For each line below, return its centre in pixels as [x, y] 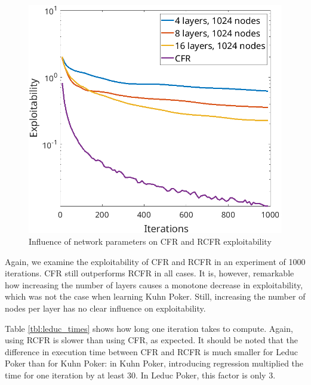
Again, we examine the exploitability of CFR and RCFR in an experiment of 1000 [155, 261]
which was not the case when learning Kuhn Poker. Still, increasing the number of [155, 296]
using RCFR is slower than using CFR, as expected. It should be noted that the [152, 340]
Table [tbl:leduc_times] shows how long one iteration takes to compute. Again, [149, 328]
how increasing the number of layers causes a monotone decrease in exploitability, [154, 284]
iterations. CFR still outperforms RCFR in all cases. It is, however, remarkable [150, 273]
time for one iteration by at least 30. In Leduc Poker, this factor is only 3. [140, 375]
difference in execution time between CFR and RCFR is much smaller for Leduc [151, 351]
